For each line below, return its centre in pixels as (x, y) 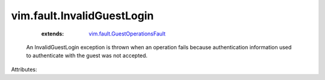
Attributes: (24, 69)
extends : (53, 34)
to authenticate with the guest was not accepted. (87, 56)
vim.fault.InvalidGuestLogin (82, 16)
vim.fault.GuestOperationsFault (127, 34)
